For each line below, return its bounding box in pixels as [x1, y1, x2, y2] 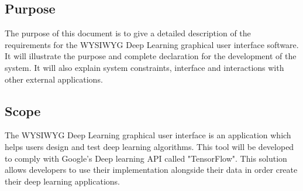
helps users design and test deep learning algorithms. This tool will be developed [5, 140, 294, 152]
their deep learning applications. [5, 175, 120, 187]
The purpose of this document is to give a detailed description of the [5, 27, 251, 39]
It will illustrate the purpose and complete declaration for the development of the [5, 50, 297, 62]
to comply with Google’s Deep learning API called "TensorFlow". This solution [5, 152, 287, 164]
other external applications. [5, 73, 103, 85]
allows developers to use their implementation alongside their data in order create [5, 163, 298, 176]
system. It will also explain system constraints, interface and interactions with [5, 61, 284, 73]
